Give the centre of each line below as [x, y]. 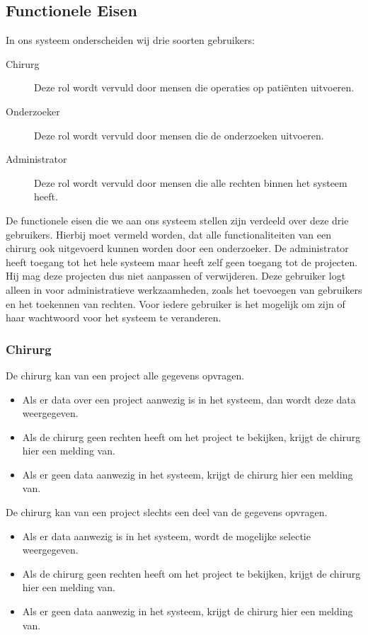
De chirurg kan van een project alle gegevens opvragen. [125, 375]
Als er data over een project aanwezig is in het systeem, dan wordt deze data [189, 399]
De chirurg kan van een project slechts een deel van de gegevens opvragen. [167, 512]
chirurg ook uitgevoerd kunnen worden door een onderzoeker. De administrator [177, 248]
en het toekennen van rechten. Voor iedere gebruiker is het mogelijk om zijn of [176, 303]
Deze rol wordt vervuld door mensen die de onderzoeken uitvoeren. [179, 135]
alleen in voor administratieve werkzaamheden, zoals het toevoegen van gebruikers [184, 289]
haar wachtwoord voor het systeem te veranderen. [114, 317]
